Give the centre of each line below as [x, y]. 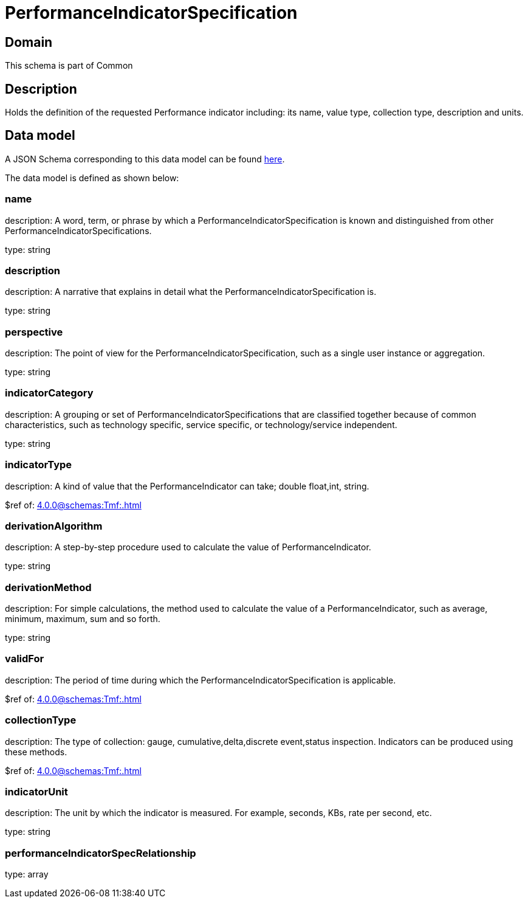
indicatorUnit [36, 791]
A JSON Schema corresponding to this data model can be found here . [145, 159]
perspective [34, 332]
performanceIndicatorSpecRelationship [101, 853]
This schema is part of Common [69, 66]
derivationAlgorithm [54, 526]
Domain [29, 42]
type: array [27, 874]
